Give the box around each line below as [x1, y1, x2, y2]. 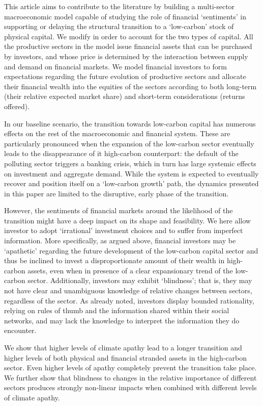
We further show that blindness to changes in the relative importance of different [4, 372, 257, 383]
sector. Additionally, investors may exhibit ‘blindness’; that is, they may [27, 275, 252, 286]
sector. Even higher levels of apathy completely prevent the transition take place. [4, 362, 257, 373]
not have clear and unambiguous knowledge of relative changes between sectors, [4, 285, 252, 296]
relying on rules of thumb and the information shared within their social [4, 305, 229, 316]
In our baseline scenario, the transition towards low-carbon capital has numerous [4, 118, 256, 129]
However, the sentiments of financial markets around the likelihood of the [4, 205, 233, 216]
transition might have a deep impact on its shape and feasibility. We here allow [4, 215, 251, 225]
